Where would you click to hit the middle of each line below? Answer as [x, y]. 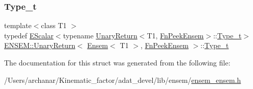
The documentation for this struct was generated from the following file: [117, 62]
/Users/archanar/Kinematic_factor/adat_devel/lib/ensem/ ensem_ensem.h [123, 80]
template [18, 25]
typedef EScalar [29, 35]
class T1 [54, 25]
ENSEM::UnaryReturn [40, 45]
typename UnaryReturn [100, 35]
